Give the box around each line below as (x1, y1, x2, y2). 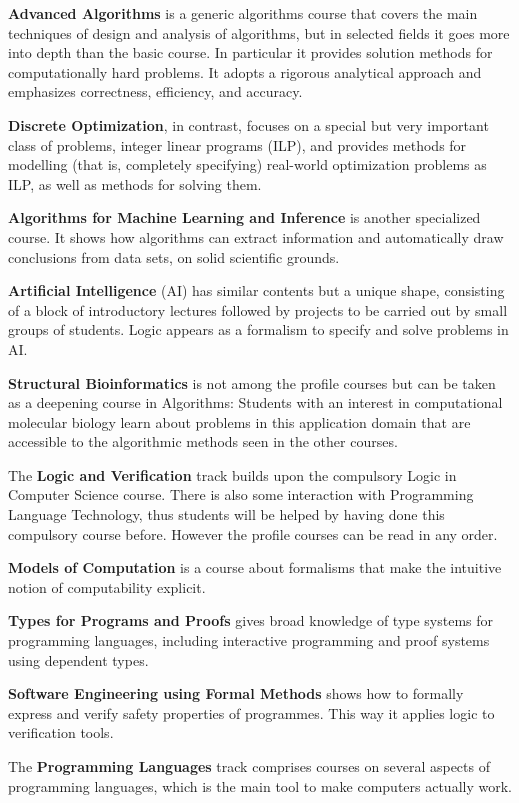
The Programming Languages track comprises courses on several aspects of (8, 756, 490, 776)
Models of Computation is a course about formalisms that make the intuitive (8, 557, 502, 578)
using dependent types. (8, 649, 149, 670)
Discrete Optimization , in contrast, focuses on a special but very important (8, 114, 489, 135)
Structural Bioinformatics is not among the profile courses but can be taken (8, 372, 496, 393)
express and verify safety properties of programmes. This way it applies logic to (8, 702, 495, 723)
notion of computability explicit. (8, 576, 206, 597)
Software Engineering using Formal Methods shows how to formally (8, 683, 464, 704)
